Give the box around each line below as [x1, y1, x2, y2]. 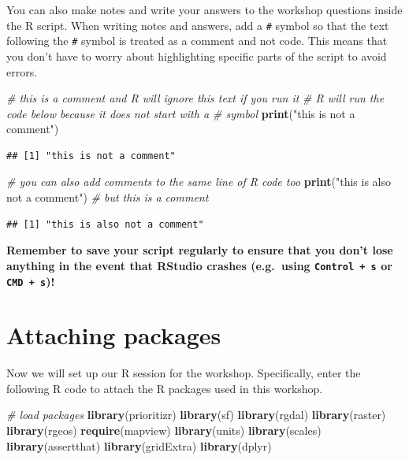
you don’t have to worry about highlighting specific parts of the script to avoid [6, 47, 387, 64]
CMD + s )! [6, 273, 55, 289]
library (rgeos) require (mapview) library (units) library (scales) [6, 422, 322, 439]
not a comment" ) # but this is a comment [6, 189, 209, 206]
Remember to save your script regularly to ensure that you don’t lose [6, 242, 393, 258]
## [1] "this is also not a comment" [6, 218, 204, 230]
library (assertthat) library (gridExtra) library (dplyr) [6, 437, 272, 454]
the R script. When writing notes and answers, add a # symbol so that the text [6, 17, 389, 33]
